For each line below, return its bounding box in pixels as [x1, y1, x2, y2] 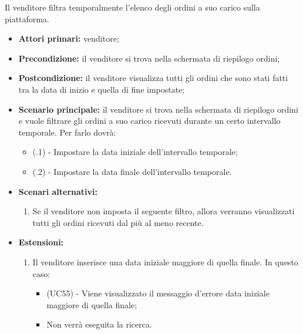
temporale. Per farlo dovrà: [18, 126, 116, 138]
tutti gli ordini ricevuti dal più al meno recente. [32, 216, 204, 228]
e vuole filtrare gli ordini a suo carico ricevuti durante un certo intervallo [18, 114, 281, 127]
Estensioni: [18, 236, 64, 248]
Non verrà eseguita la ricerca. [46, 318, 152, 330]
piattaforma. [5, 12, 49, 25]
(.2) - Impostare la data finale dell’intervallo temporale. [32, 165, 232, 177]
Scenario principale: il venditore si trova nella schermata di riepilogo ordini [18, 103, 298, 115]
